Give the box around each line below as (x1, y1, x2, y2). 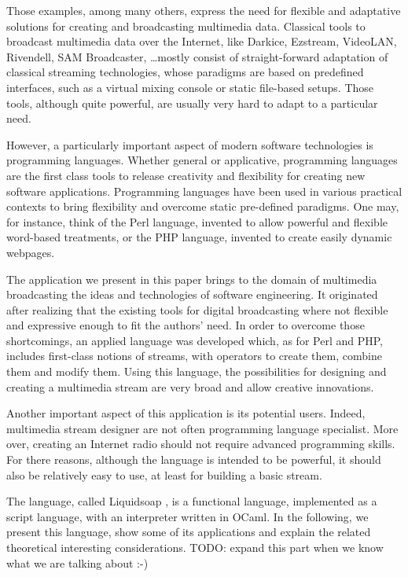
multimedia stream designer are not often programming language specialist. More (6, 420, 399, 436)
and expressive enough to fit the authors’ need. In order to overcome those (6, 317, 365, 333)
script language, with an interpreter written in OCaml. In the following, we (6, 508, 369, 524)
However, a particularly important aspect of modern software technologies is (6, 136, 373, 153)
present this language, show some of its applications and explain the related (6, 524, 371, 540)
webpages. (6, 244, 55, 260)
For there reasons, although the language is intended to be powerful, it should (6, 451, 381, 468)
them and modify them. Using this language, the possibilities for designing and (6, 363, 387, 380)
